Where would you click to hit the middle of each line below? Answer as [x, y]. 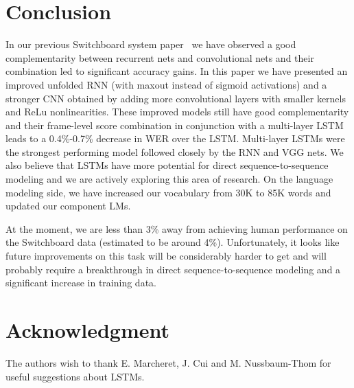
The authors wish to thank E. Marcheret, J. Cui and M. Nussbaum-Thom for [168, 362]
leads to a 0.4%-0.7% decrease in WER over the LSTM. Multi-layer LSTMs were [175, 138]
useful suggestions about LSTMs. [75, 376]
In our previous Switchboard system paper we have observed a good [151, 44]
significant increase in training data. [81, 283]
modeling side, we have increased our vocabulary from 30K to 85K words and [168, 192]
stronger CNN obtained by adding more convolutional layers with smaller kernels [176, 98]
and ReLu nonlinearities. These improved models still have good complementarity [177, 112]
